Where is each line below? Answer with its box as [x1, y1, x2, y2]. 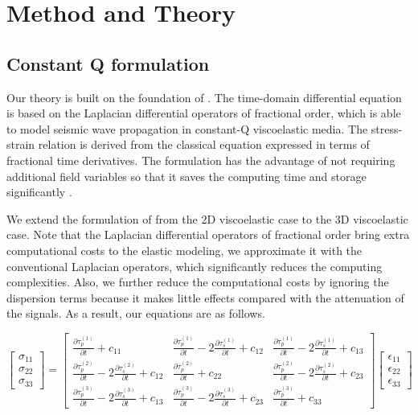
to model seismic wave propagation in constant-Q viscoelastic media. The [6, 120, 368, 137]
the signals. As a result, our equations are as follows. [6, 305, 265, 322]
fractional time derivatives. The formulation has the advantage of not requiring [6, 151, 395, 168]
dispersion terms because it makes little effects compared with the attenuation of [6, 289, 404, 306]
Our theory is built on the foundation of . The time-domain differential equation [6, 88, 402, 105]
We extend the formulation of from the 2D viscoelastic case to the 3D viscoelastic [6, 210, 408, 227]
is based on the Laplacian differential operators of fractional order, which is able [6, 105, 401, 121]
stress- [371, 120, 403, 137]
